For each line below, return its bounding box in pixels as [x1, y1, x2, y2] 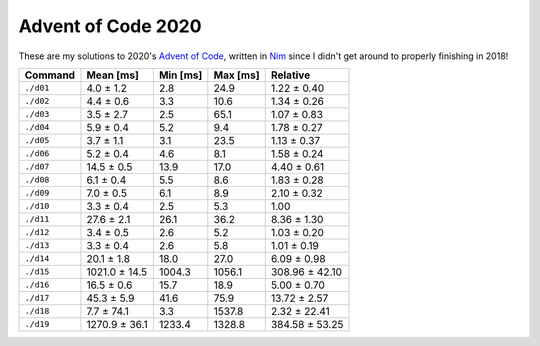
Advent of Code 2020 [18, 15, 202, 37]
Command [24, 68, 75, 82]
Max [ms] [213, 68, 260, 82]
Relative [270, 68, 311, 82]
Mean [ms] [86, 68, 139, 82]
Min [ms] [158, 68, 203, 82]
